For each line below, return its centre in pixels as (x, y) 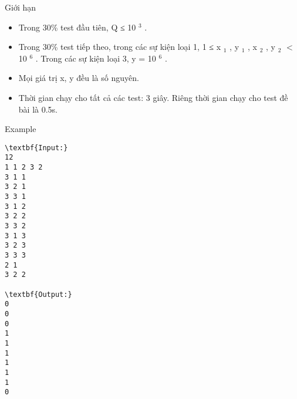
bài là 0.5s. (38, 109)
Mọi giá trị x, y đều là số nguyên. (79, 78)
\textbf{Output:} (38, 294)
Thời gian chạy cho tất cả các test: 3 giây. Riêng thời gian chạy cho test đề (153, 97)
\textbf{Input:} (36, 148)
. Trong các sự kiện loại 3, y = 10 (96, 58)
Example (21, 129)
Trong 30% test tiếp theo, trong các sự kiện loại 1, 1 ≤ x (120, 47)
